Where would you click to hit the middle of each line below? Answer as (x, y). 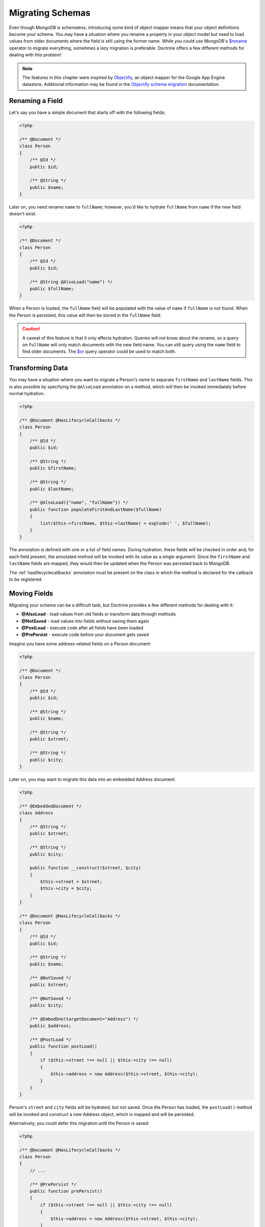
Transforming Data (39, 368)
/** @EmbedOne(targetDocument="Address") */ (84, 1019)
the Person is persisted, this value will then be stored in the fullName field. (85, 315)
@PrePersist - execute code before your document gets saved (85, 635)
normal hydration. (27, 393)
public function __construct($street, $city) (85, 868)
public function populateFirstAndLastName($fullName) (96, 509)
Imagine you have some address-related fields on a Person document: (80, 643)
